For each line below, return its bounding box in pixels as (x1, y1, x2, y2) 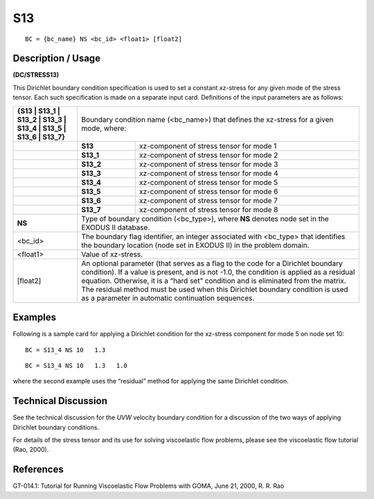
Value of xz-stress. (81, 249, 143, 259)
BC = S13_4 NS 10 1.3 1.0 (25, 361, 128, 369)
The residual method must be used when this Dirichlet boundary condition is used (81, 284, 349, 294)
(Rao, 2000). (12, 446, 49, 454)
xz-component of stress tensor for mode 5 (139, 177, 278, 187)
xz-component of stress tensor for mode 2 (139, 150, 278, 159)
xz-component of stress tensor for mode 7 (139, 195, 278, 205)
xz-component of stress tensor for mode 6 (139, 186, 278, 196)
